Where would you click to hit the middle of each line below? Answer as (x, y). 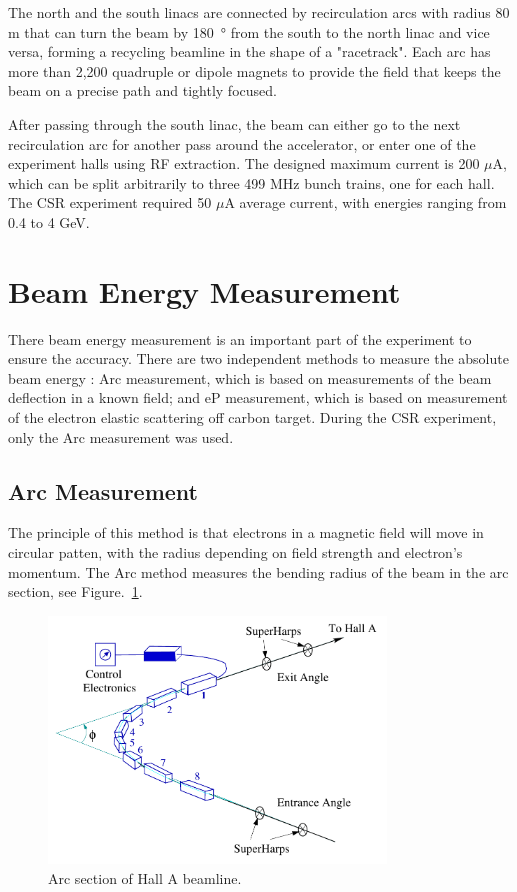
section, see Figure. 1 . (75, 591)
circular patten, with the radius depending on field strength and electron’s (235, 552)
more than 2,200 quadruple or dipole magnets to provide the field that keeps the (254, 70)
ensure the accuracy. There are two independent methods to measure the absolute (258, 358)
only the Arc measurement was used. (121, 436)
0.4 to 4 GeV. (49, 221)
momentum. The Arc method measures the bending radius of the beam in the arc (258, 571)
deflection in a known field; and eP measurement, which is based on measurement (258, 397)
